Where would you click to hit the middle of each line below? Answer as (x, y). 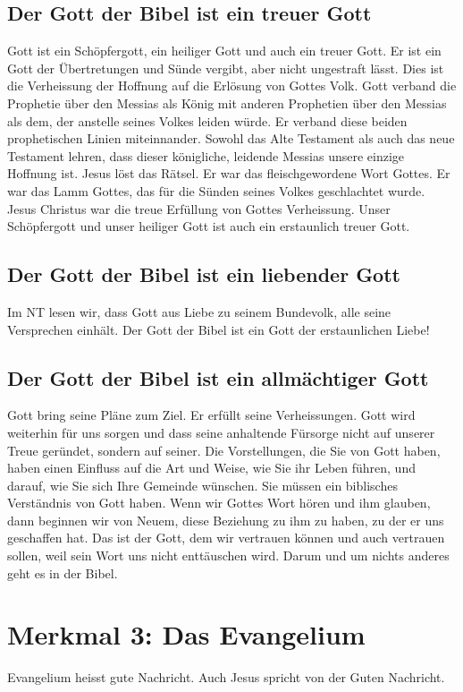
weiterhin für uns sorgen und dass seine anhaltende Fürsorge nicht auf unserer (221, 432)
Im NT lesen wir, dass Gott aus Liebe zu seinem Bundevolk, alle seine (199, 311)
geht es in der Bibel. (63, 572)
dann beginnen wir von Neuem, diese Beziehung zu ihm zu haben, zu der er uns (226, 520)
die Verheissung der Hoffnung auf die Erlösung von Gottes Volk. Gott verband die (232, 85)
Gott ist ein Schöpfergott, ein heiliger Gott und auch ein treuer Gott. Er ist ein (224, 51)
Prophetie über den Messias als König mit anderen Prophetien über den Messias (227, 103)
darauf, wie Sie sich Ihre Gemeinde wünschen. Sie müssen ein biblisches (202, 485)
